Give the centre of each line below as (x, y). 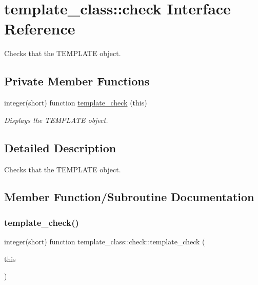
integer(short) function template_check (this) (76, 103)
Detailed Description (60, 147)
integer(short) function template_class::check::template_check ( (105, 242)
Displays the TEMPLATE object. (56, 120)
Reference (40, 29)
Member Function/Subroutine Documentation (129, 197)
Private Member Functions (77, 81)
